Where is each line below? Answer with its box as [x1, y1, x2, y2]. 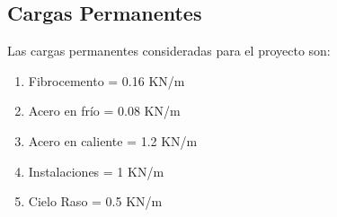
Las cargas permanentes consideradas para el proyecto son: [7, 41, 331, 60]
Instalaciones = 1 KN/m [28, 161, 164, 180]
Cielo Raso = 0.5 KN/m [28, 192, 163, 211]
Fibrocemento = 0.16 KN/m [28, 71, 185, 90]
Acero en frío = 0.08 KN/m [28, 101, 181, 120]
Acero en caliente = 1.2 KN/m [28, 131, 198, 150]
